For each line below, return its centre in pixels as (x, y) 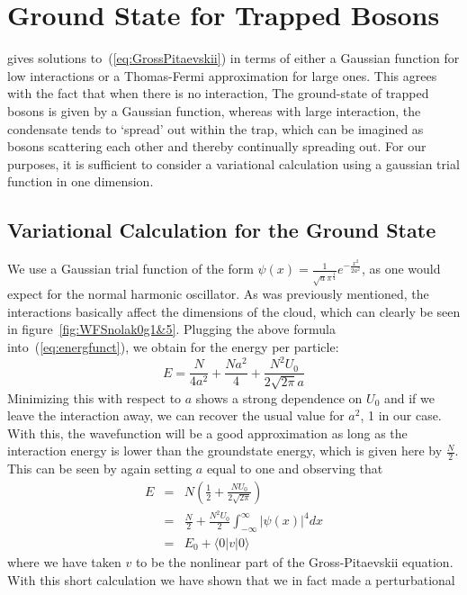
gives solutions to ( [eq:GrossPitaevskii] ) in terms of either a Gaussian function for (233, 58)
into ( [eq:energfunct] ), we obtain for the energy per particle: (173, 347)
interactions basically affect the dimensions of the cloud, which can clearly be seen (234, 311)
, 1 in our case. (401, 415)
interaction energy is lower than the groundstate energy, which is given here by (225, 451)
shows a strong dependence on (279, 397)
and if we (409, 397)
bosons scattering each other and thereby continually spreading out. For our (217, 146)
